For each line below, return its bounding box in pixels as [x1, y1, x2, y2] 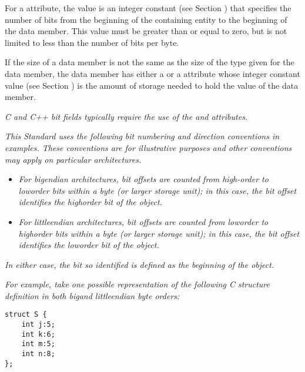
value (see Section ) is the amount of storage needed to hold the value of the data [5, 79, 299, 91]
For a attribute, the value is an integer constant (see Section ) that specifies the [5, 2, 291, 14]
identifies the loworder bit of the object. [18, 239, 159, 251]
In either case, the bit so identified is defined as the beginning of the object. [5, 258, 274, 270]
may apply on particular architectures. [5, 153, 142, 165]
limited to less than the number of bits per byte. [5, 36, 179, 48]
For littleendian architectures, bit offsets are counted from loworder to [18, 215, 269, 227]
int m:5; [21, 340, 55, 348]
